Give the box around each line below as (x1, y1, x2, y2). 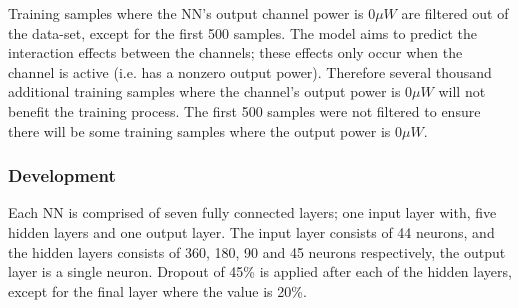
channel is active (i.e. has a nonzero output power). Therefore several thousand (8, 61, 492, 82)
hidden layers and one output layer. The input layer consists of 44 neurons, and (8, 221, 495, 242)
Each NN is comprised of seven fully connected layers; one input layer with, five (8, 202, 497, 223)
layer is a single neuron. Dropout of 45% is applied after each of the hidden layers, (8, 261, 512, 282)
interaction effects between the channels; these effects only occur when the (8, 42, 463, 63)
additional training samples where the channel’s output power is (8, 81, 401, 102)
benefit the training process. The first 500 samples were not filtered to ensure (8, 100, 481, 121)
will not (438, 81, 486, 102)
